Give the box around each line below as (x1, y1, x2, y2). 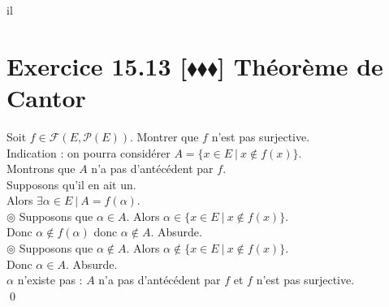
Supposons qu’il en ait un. (6, 175, 136, 192)
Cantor (6, 80, 86, 114)
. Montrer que (129, 128, 199, 145)
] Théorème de (218, 49, 383, 82)
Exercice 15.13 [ (6, 49, 188, 82)
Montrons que (6, 160, 76, 177)
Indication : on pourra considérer (6, 144, 171, 161)
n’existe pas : (17, 271, 83, 288)
